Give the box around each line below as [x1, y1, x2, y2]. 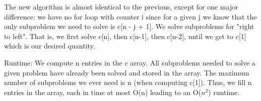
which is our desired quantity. [4, 40, 95, 51]
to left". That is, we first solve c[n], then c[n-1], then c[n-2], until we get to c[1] [4, 30, 246, 41]
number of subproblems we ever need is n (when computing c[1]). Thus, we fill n [4, 77, 252, 87]
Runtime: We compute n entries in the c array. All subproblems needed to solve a [4, 57, 255, 67]
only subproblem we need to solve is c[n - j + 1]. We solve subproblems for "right [4, 21, 254, 31]
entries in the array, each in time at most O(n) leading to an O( [4, 86, 202, 97]
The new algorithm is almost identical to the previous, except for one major [4, 1, 238, 11]
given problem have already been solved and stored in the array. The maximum [4, 67, 249, 77]
